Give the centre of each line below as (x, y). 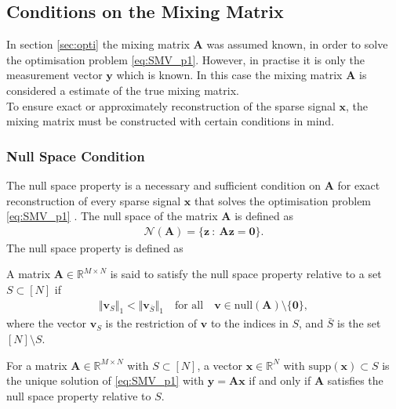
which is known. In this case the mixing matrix (229, 75)
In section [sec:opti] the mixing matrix (98, 44)
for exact (359, 185)
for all (189, 305)
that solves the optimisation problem (283, 200)
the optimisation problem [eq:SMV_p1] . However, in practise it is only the (185, 59)
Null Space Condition (76, 156)
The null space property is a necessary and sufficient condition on (164, 185)
